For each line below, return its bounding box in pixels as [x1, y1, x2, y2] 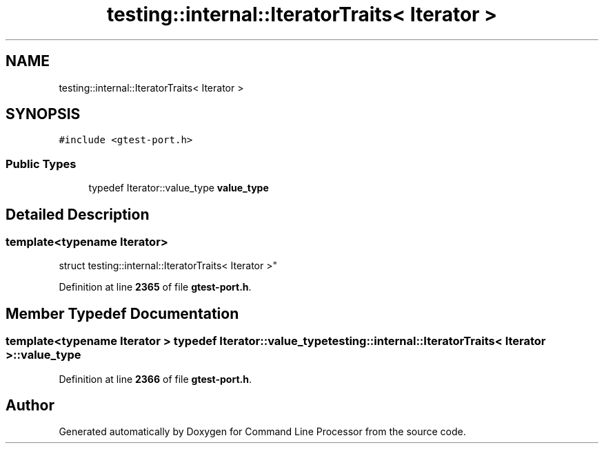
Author [6, 397, 54, 415]
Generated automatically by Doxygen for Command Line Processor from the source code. [59, 426, 466, 438]
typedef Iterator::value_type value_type [88, 182, 269, 194]
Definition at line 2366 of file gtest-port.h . [59, 373, 252, 385]
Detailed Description [6, 205, 150, 223]
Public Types [6, 156, 77, 171]
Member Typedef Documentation [6, 304, 239, 322]
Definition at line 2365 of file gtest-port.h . [59, 281, 252, 293]
